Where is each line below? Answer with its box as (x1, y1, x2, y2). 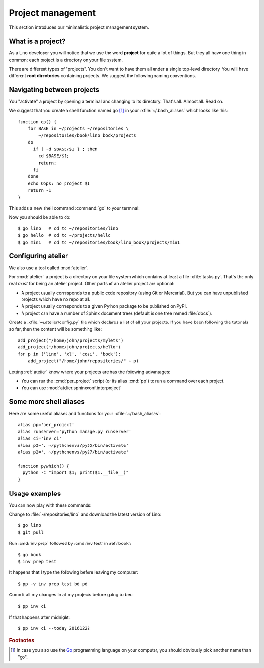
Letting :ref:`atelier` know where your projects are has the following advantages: (9, 369, 171, 375)
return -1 (27, 188, 51, 193)
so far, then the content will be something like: (9, 326, 102, 332)
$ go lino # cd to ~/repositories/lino (18, 225, 118, 231)
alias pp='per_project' (18, 422, 75, 427)
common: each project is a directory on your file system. (9, 57, 123, 63)
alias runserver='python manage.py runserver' (18, 429, 132, 435)
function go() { (18, 119, 57, 124)
